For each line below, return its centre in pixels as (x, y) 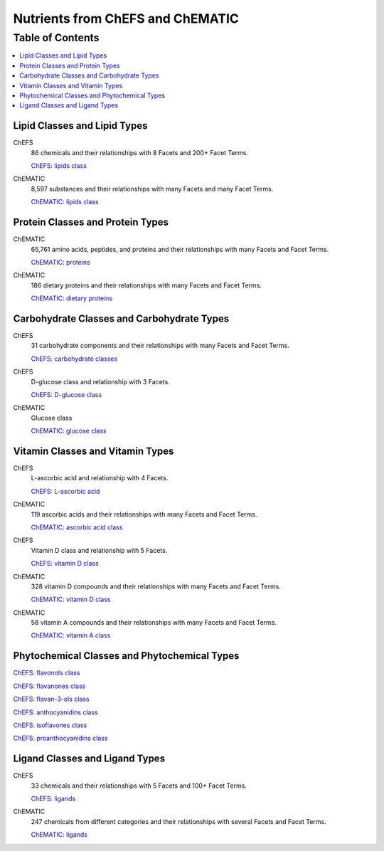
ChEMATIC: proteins (60, 262)
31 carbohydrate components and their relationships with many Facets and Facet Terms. (160, 346)
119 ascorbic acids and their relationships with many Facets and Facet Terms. (144, 514)
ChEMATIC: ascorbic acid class (77, 527)
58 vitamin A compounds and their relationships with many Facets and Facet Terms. (154, 623)
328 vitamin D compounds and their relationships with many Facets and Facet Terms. (156, 586)
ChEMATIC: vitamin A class (71, 635)
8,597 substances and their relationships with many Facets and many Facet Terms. (152, 189)
